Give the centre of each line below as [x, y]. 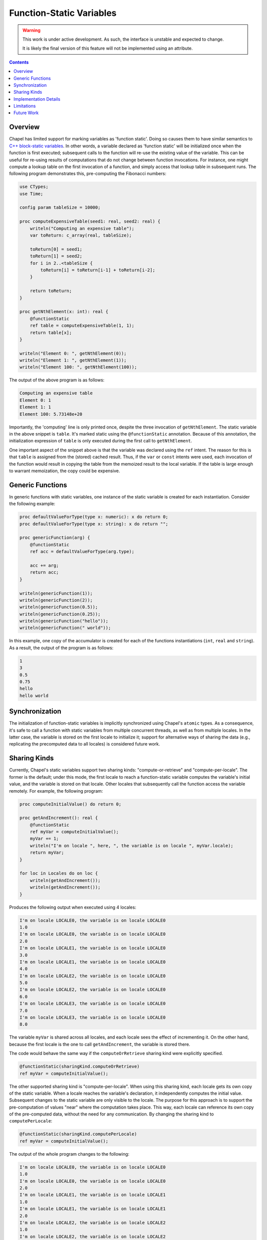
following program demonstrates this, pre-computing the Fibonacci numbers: [88, 174]
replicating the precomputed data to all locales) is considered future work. [85, 744]
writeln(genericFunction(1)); [56, 593]
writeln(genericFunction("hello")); [64, 621]
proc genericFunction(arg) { [55, 538]
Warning [31, 30]
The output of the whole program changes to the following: [69, 1154]
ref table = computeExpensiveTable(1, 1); [82, 326]
